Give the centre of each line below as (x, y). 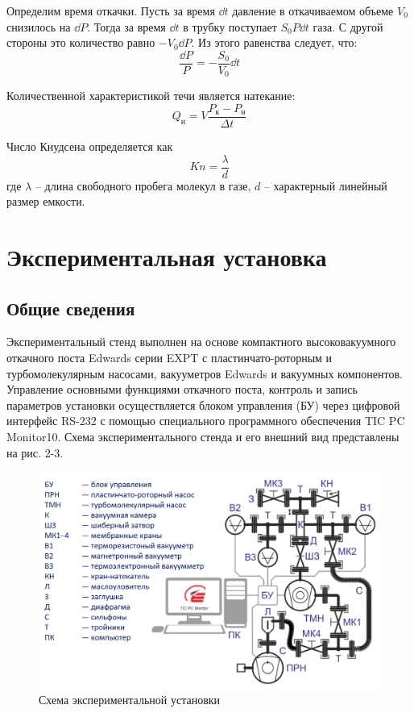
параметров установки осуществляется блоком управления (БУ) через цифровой (203, 404)
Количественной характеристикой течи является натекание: (151, 96)
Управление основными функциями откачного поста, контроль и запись (182, 389)
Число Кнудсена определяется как (90, 146)
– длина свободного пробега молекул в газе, (143, 185)
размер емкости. (46, 201)
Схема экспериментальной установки (130, 700)
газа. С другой (348, 26)
